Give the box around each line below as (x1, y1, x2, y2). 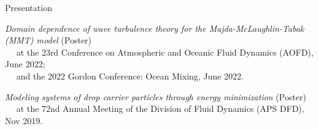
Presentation (5, 1, 52, 13)
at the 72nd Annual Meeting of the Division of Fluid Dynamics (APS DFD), (16, 102, 304, 115)
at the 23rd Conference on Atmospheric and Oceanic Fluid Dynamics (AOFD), (16, 45, 314, 58)
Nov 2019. (5, 114, 43, 127)
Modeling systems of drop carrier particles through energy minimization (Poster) (5, 90, 306, 103)
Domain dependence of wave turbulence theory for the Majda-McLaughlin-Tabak (5, 21, 304, 34)
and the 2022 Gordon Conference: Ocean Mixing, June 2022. (16, 69, 244, 82)
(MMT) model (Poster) (5, 34, 92, 46)
